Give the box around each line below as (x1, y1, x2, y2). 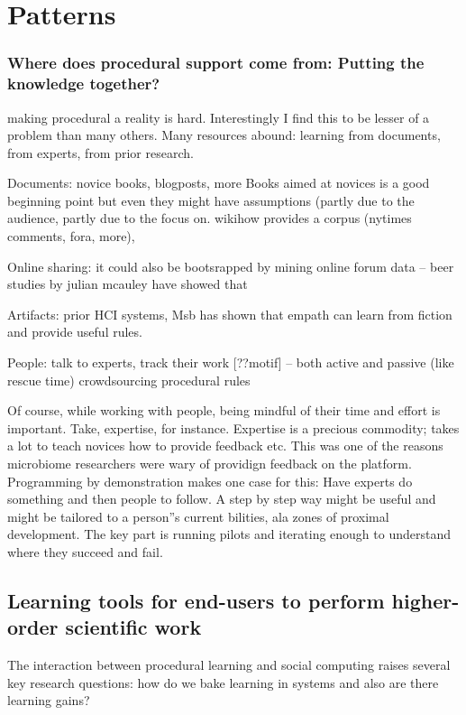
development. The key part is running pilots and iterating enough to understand (7, 525, 451, 543)
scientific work (65, 613, 202, 641)
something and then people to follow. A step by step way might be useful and (7, 489, 436, 508)
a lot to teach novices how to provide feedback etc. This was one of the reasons (7, 436, 443, 455)
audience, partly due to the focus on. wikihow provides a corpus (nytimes (7, 209, 412, 227)
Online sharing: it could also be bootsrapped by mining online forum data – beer (7, 256, 454, 275)
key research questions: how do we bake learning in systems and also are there (7, 673, 439, 692)
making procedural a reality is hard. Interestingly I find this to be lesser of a (7, 107, 430, 126)
